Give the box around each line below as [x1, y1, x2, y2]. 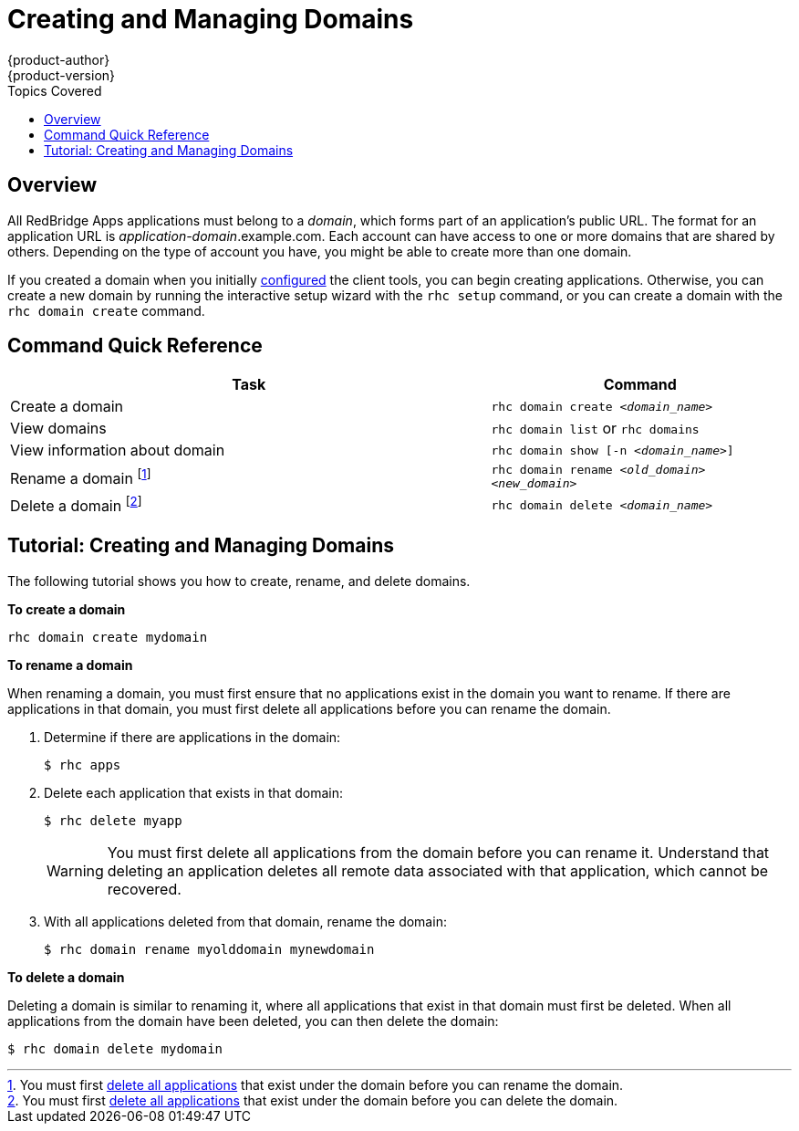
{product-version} [7, 67, 116, 83]
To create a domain [7, 601, 126, 617]
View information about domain [10, 441, 225, 460]
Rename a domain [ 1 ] [10, 466, 151, 488]
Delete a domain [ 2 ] [10, 494, 142, 516]
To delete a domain [7, 969, 125, 985]
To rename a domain [7, 656, 133, 673]
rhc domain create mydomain [7, 629, 208, 644]
